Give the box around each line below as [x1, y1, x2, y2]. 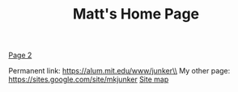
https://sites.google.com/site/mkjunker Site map [8, 74, 169, 85]
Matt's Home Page [72, 5, 200, 23]
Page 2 [8, 50, 32, 61]
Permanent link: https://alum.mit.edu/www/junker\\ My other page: [8, 66, 231, 76]
